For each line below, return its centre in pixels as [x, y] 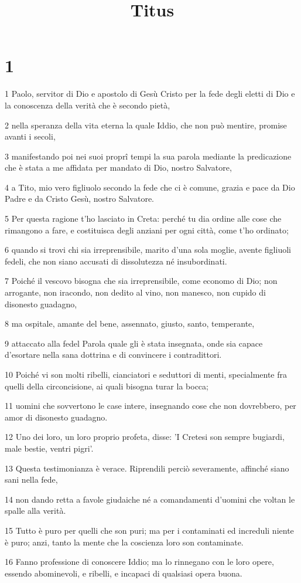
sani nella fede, [31, 479]
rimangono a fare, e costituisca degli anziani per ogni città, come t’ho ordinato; [147, 230]
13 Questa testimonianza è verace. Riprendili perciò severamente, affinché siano [147, 468]
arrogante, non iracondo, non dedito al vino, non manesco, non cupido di [135, 292]
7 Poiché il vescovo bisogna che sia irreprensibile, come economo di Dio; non [141, 281]
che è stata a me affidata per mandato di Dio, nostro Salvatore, [118, 167]
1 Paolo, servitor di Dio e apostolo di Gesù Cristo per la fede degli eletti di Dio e [150, 94]
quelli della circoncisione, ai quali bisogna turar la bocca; [107, 386]
